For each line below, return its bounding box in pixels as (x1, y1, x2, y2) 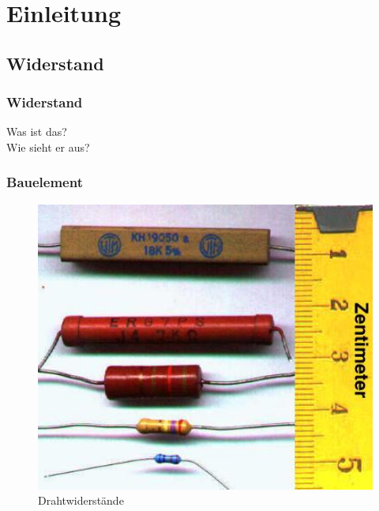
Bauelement (6, 172, 83, 192)
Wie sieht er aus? (6, 138, 90, 155)
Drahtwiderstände (38, 492, 124, 509)
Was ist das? (6, 123, 67, 140)
